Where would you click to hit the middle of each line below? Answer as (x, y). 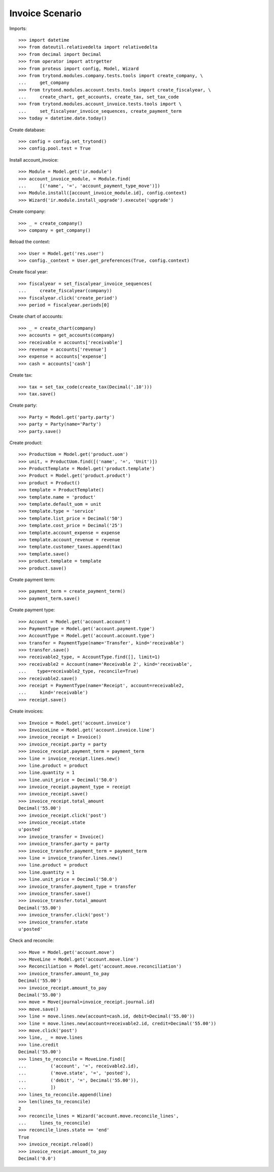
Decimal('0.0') (37, 1159)
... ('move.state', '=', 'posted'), (75, 1073)
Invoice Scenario (46, 13)
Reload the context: (30, 242)
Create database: (27, 130)
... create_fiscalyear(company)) (65, 291)
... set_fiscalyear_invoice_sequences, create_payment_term (100, 111)
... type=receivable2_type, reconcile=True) (79, 671)
